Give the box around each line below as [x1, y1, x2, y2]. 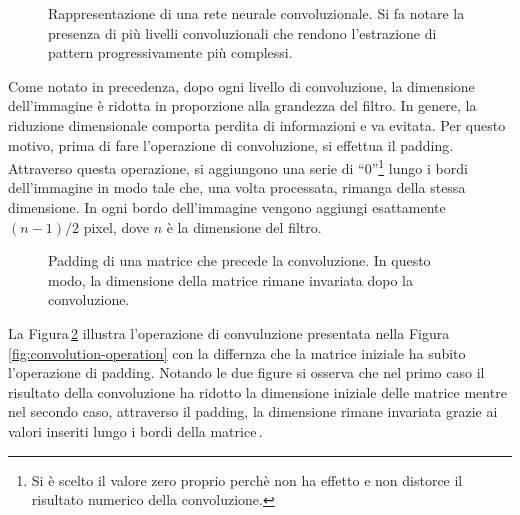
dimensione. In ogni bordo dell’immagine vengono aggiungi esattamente [8, 197, 446, 217]
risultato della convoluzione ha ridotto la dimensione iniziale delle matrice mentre [8, 381, 507, 402]
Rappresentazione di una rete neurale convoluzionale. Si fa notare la [48, 3, 465, 23]
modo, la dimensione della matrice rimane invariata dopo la [48, 269, 413, 290]
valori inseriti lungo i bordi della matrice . [8, 420, 263, 441]
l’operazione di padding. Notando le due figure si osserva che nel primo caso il [8, 362, 485, 383]
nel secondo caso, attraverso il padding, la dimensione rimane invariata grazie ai [8, 401, 498, 422]
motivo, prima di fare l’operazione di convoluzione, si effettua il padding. [8, 134, 454, 155]
